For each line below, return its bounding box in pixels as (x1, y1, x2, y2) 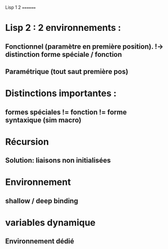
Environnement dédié (5, 237, 74, 245)
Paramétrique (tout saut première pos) (5, 67, 129, 76)
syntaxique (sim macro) (5, 116, 82, 124)
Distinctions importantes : (5, 88, 117, 99)
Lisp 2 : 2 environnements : (5, 22, 121, 33)
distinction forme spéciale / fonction (5, 50, 122, 59)
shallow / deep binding (5, 196, 78, 205)
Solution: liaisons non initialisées (5, 156, 111, 165)
